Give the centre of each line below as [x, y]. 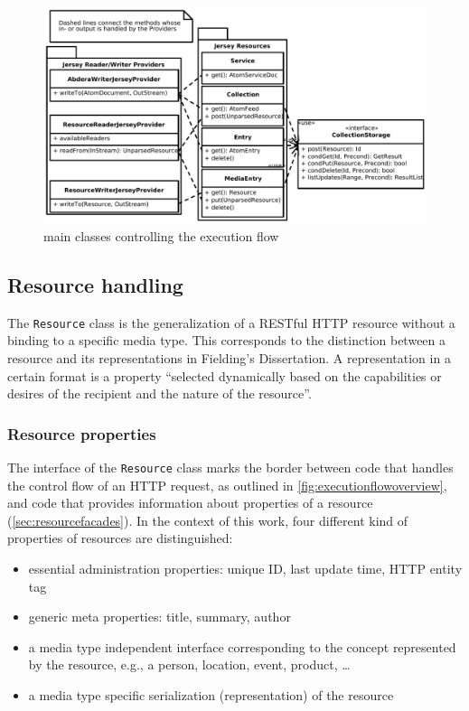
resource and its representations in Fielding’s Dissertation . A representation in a [229, 357]
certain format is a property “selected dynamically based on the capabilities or [225, 375]
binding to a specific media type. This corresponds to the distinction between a [227, 340]
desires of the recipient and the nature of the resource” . [159, 393]
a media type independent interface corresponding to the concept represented [242, 646]
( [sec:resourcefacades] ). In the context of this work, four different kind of [208, 520]
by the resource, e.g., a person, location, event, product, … [189, 664]
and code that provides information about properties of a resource [190, 503]
